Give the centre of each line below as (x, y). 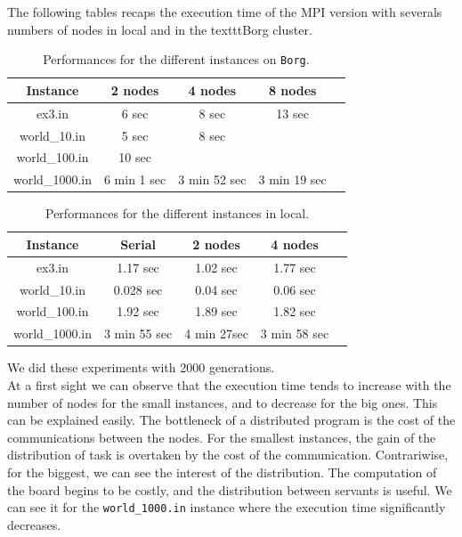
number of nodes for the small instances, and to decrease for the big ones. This (223, 402)
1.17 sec (138, 267)
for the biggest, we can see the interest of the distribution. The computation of (222, 472)
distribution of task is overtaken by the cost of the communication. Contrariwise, (228, 455)
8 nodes (292, 89)
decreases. (34, 524)
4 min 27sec (216, 334)
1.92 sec (138, 311)
